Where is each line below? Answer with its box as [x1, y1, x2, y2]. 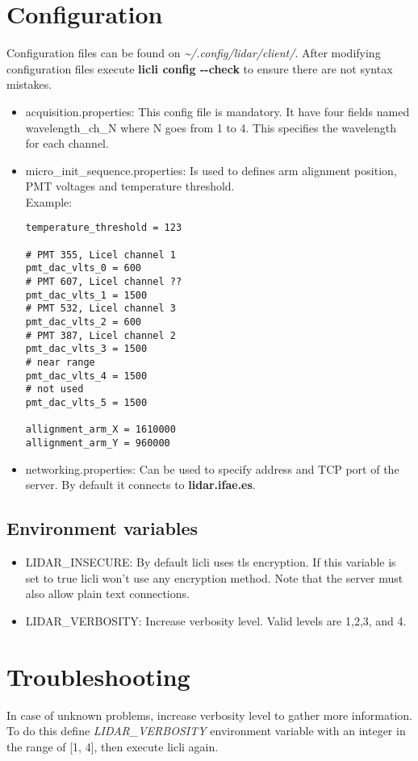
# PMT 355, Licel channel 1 [25, 249, 176, 261]
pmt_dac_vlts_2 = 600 [25, 316, 141, 328]
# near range [25, 357, 95, 369]
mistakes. [6, 76, 52, 93]
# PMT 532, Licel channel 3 [25, 303, 176, 315]
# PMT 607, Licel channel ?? [25, 276, 182, 288]
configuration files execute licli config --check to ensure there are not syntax [6, 60, 393, 77]
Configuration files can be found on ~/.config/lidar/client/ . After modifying [6, 44, 381, 61]
